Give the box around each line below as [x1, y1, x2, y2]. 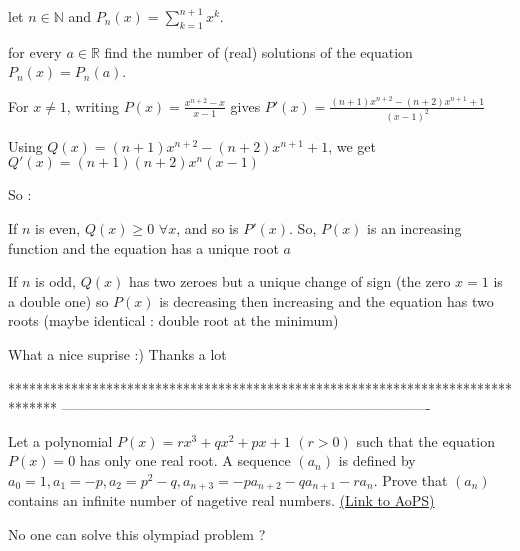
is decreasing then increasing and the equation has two [159, 290, 494, 311]
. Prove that [373, 469, 448, 490]
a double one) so [8, 290, 109, 311]
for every [8, 41, 62, 62]
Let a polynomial [8, 430, 113, 451]
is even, [35, 217, 81, 238]
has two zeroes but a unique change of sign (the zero [128, 271, 451, 292]
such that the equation [356, 430, 495, 451]
